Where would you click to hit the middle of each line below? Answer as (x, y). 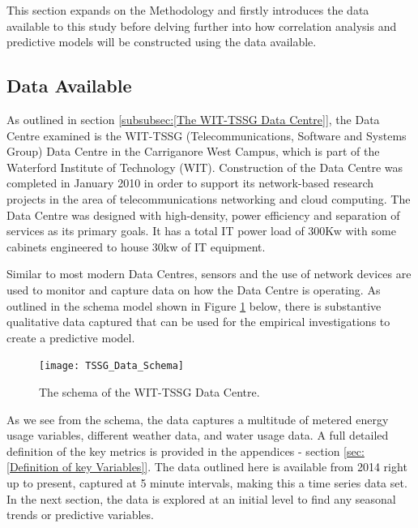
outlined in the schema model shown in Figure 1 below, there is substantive (194, 305)
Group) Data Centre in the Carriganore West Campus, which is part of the (193, 151)
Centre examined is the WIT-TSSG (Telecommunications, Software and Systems (207, 135)
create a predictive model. (71, 337)
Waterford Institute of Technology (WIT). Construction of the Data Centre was (205, 167)
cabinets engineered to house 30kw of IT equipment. (136, 246)
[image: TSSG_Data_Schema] (111, 366)
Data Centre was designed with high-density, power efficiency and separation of (203, 215)
